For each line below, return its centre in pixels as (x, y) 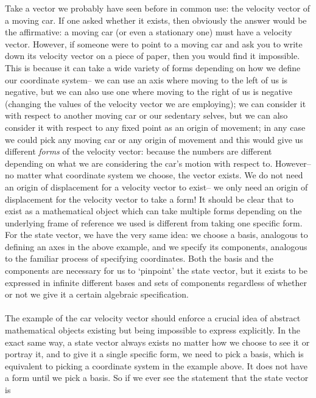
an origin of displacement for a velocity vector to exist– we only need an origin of (156, 187)
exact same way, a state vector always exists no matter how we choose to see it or (157, 342)
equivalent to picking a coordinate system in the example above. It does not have (156, 365)
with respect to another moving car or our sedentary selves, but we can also (146, 115)
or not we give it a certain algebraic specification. (97, 294)
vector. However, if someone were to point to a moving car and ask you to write (154, 44)
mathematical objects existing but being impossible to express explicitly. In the (153, 330)
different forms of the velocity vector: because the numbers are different (139, 151)
